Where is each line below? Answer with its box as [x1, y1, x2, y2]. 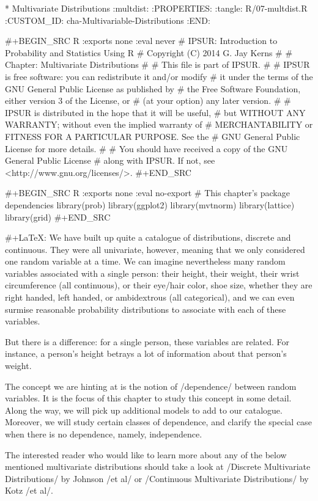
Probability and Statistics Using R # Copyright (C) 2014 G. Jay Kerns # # [5, 46, 293, 59]
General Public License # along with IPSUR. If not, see [5, 154, 215, 167]
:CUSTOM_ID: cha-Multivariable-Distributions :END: [5, 13, 210, 26]
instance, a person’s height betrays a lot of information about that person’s [5, 347, 287, 360]
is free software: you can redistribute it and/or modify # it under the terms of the [5, 70, 313, 82]
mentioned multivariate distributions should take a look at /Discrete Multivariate [5, 460, 311, 473]
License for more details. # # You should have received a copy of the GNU [5, 142, 288, 155]
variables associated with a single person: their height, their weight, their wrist [5, 266, 300, 279]
